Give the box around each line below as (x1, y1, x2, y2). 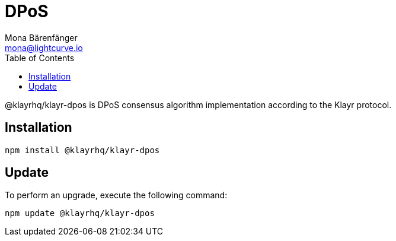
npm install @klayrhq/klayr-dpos (5, 145, 160, 155)
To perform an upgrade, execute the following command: (5, 190, 228, 201)
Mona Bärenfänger (5, 32, 78, 43)
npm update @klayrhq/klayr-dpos (5, 208, 155, 218)
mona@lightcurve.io (5, 42, 83, 53)
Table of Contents (5, 52, 75, 63)
